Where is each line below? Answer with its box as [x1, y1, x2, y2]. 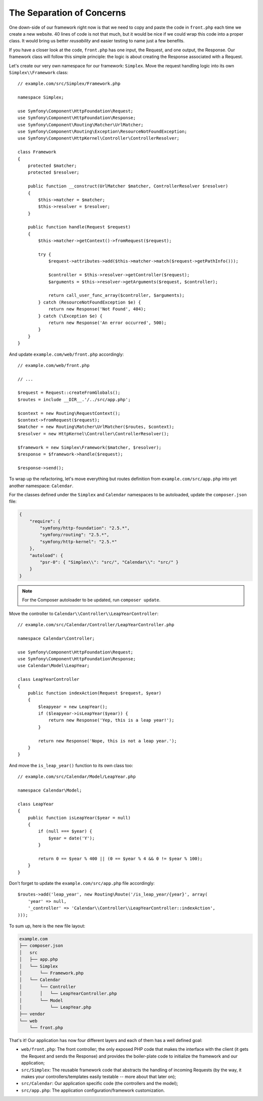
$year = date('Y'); [48, 835, 95, 841]
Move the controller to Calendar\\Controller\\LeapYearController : [9, 611, 159, 616]
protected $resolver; [27, 170, 80, 175]
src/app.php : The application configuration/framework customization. [21, 1087, 165, 1093]
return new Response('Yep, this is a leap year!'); [48, 717, 175, 723]
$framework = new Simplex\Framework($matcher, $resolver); [18, 445, 162, 450]
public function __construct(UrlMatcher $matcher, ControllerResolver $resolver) [27, 183, 228, 189]
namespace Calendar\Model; [18, 787, 82, 793]
